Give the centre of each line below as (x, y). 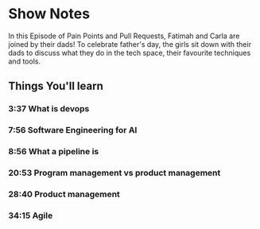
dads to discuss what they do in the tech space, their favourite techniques (130, 52)
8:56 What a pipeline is (54, 152)
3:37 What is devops (49, 109)
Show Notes (49, 14)
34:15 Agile (31, 215)
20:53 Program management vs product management (114, 173)
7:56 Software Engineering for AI (73, 130)
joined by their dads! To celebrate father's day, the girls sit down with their (130, 44)
